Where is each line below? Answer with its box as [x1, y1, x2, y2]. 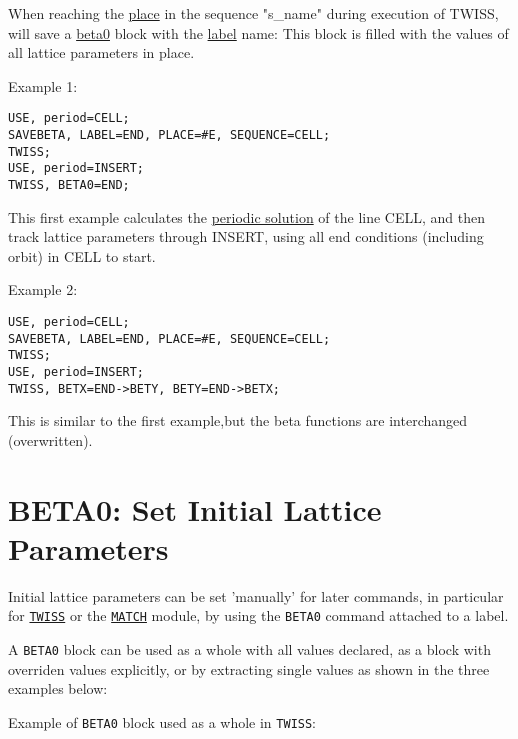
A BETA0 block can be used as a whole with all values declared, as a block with [8, 639, 491, 660]
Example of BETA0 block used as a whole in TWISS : [8, 711, 317, 732]
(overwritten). [8, 429, 93, 450]
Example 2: [8, 279, 78, 300]
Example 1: [8, 75, 78, 96]
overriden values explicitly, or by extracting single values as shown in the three [8, 658, 490, 679]
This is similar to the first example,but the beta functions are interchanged [8, 410, 468, 431]
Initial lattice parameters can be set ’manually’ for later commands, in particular [8, 585, 504, 606]
